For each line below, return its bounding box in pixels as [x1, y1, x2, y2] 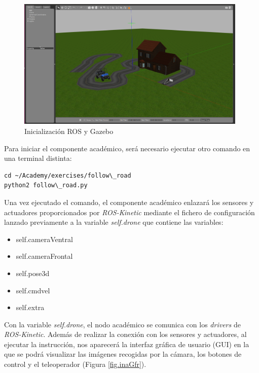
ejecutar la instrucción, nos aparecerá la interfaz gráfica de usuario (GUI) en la [4, 338, 249, 349]
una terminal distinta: [4, 153, 72, 163]
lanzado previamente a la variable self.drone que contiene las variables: [4, 217, 224, 227]
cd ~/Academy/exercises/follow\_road [4, 172, 131, 179]
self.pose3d [16, 267, 50, 278]
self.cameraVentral [16, 233, 73, 244]
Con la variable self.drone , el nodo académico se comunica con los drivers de [4, 319, 241, 329]
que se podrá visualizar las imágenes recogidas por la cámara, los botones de [4, 349, 242, 359]
